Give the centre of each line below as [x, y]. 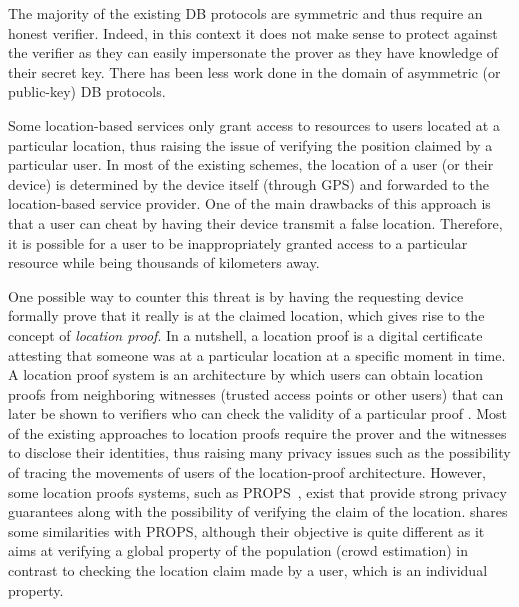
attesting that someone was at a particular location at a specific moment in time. [257, 354]
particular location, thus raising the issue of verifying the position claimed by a [250, 144]
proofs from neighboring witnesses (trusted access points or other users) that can [256, 393]
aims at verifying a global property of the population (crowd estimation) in [238, 550]
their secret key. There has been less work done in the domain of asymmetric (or [254, 71]
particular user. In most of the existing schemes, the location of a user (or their [251, 164]
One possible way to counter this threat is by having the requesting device [236, 295]
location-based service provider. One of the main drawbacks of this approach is [249, 203]
